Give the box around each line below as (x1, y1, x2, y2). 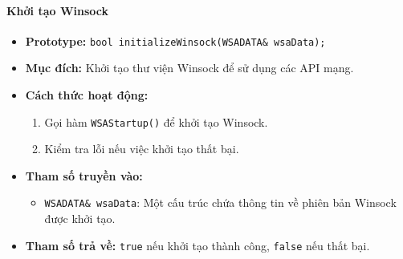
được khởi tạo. (44, 210, 116, 227)
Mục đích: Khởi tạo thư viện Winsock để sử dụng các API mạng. (25, 59, 354, 76)
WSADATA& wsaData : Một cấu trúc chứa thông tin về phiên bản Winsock (44, 194, 397, 211)
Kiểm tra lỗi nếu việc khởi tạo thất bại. (44, 140, 239, 157)
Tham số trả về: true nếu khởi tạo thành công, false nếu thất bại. (25, 237, 370, 253)
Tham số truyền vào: (25, 167, 143, 184)
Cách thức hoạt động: (25, 87, 149, 103)
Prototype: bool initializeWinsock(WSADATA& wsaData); (25, 32, 326, 49)
